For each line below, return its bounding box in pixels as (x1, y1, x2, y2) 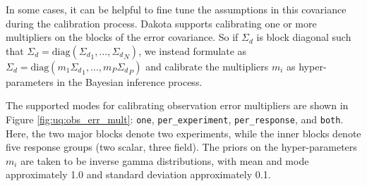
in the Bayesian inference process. (56, 74, 203, 89)
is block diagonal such (256, 30, 351, 44)
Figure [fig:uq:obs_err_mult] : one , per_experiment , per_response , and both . (6, 111, 344, 126)
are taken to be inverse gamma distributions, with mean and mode (20, 153, 309, 168)
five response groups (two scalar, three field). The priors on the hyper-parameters (6, 139, 357, 154)
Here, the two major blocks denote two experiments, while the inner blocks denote (6, 125, 361, 140)
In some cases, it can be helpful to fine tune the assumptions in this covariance (6, 2, 347, 16)
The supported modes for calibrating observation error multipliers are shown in (6, 98, 349, 113)
